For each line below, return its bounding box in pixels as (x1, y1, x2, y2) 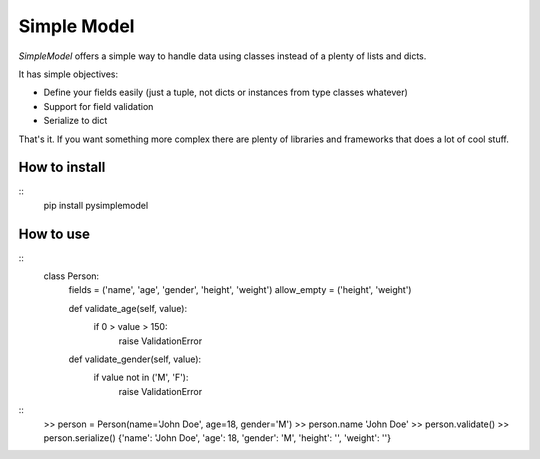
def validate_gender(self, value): (68, 353, 202, 365)
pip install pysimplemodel (43, 199, 149, 211)
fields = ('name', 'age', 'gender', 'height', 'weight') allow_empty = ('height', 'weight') (68, 284, 412, 296)
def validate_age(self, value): (68, 302, 188, 314)
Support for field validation (43, 100, 154, 112)
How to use (18, 225, 90, 242)
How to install (18, 159, 106, 176)
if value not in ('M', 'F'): (93, 371, 189, 384)
